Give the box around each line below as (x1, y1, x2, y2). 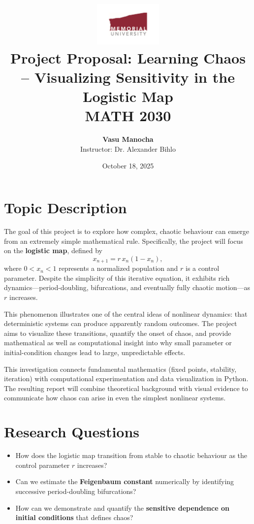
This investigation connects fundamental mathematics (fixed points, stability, (4, 363, 237, 374)
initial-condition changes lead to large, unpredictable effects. (4, 347, 186, 358)
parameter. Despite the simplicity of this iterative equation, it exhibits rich (4, 272, 230, 283)
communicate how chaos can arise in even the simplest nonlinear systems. (4, 393, 226, 403)
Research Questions (4, 422, 140, 442)
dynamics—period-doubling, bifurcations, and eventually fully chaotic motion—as (4, 282, 251, 293)
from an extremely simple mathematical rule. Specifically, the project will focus (4, 235, 243, 246)
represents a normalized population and (59, 263, 178, 273)
